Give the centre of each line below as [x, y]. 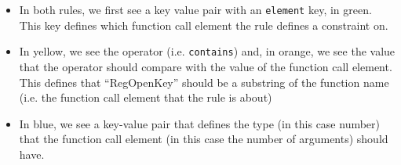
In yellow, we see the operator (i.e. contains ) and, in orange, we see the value [207, 51]
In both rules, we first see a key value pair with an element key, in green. [195, 9]
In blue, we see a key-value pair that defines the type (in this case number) [200, 123]
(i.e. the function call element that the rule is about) [146, 97]
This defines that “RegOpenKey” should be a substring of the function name [204, 82]
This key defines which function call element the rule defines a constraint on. [204, 25]
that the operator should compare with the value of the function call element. [206, 66]
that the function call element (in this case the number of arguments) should [204, 139]
